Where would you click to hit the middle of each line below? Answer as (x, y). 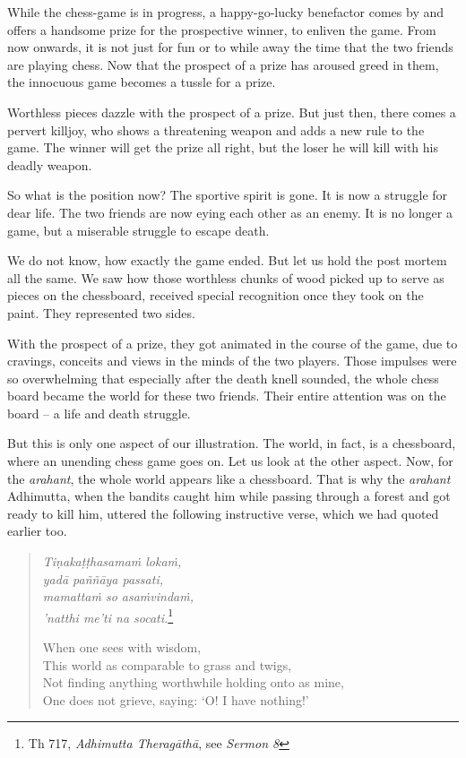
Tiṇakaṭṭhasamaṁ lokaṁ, (112, 561)
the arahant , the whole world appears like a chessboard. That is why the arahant (229, 478)
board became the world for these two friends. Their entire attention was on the (227, 396)
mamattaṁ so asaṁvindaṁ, (118, 596)
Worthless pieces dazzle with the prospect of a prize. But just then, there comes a (232, 112)
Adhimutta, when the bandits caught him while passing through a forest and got (229, 496)
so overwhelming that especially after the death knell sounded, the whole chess (223, 378)
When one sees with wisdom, (122, 647)
